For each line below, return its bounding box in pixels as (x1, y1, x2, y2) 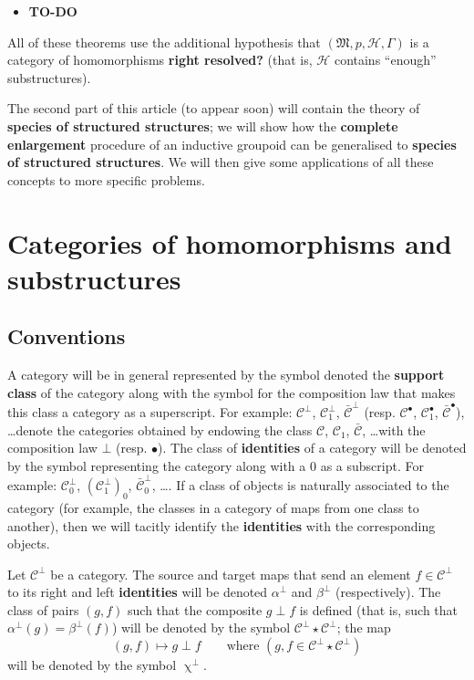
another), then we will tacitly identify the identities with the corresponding (7, 516, 436, 535)
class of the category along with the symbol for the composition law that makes (7, 382, 456, 402)
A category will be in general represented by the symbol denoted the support (7, 365, 445, 384)
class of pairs (7, 600, 79, 619)
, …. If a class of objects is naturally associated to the (151, 476, 449, 495)
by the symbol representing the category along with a (7, 455, 306, 475)
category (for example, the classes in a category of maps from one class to (7, 497, 419, 517)
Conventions (7, 322, 126, 350)
